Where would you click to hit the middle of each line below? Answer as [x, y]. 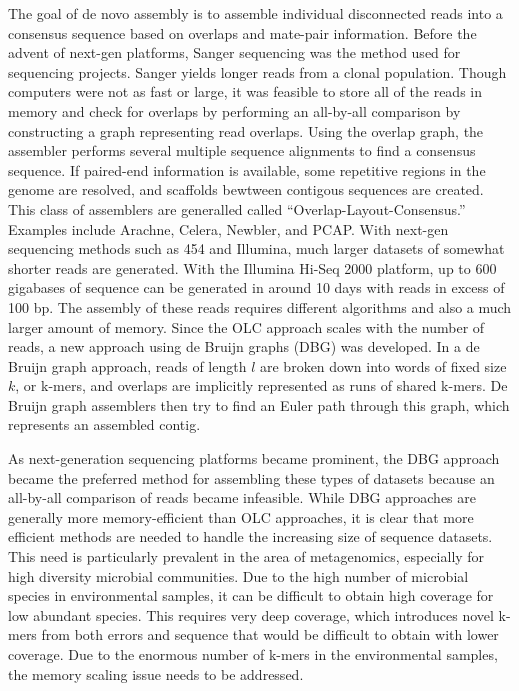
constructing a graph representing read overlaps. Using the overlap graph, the [246, 130]
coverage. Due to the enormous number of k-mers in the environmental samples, [253, 654]
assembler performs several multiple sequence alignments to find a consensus [242, 150]
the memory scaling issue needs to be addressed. [156, 673]
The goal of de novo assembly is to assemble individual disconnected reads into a [255, 13]
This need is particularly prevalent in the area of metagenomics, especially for [246, 556]
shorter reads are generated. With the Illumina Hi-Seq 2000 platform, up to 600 [252, 267]
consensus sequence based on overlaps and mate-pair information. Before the [242, 32]
